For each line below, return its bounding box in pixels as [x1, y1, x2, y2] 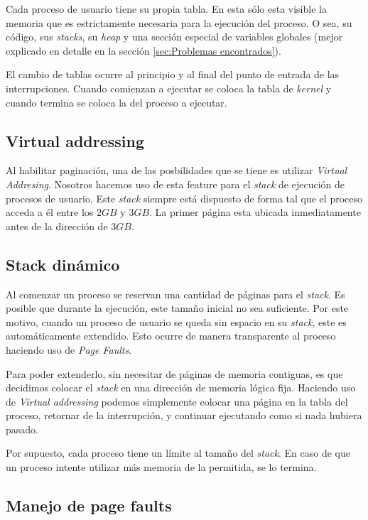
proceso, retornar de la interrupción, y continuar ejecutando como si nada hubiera [6, 408, 362, 423]
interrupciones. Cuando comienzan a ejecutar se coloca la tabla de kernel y [6, 80, 332, 95]
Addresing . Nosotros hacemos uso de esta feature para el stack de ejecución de [6, 176, 345, 191]
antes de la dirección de [6, 218, 108, 233]
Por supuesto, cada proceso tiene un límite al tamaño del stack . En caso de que [6, 445, 351, 460]
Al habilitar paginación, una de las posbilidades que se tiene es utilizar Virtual [6, 163, 347, 178]
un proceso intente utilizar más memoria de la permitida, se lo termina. [6, 460, 317, 475]
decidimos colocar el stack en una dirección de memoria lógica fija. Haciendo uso [6, 380, 356, 395]
